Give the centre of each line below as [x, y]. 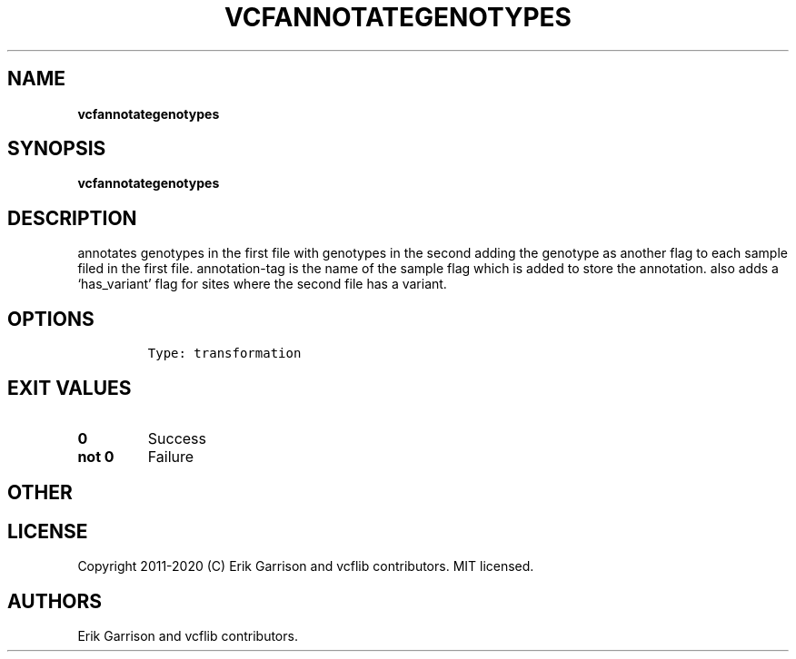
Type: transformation [224, 354]
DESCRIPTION [72, 218]
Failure [171, 456]
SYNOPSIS [57, 149]
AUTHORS [55, 601]
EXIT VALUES [70, 388]
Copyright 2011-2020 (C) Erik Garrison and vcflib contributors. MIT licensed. [306, 566]
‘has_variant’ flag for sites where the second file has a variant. [262, 284]
